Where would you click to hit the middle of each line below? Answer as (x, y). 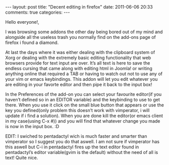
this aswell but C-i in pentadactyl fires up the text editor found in (72, 147)
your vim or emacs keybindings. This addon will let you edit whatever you (81, 79)
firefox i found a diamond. (32, 42)
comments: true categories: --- (38, 12)
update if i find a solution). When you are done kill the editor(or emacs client (84, 116)
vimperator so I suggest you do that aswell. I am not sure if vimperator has (82, 142)
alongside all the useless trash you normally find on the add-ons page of (81, 37)
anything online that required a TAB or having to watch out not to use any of (84, 74)
